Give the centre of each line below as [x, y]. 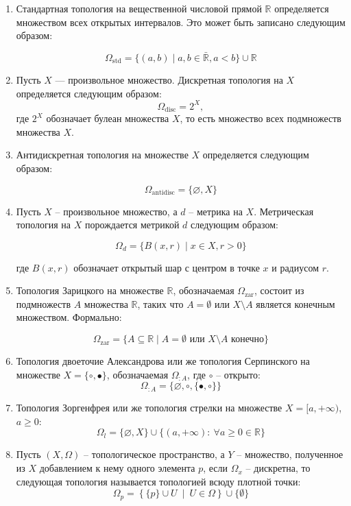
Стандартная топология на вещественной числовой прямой [139, 8]
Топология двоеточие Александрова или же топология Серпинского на [163, 361]
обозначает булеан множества [108, 118]
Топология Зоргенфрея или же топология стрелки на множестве [149, 408]
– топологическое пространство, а [154, 454]
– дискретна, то [278, 468]
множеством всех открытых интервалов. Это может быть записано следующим [181, 22]
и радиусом [295, 267]
